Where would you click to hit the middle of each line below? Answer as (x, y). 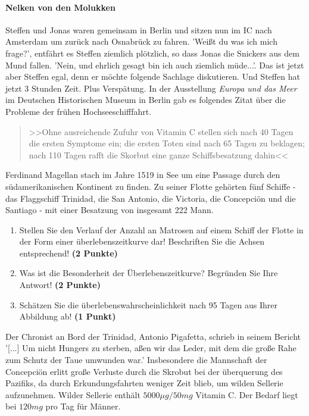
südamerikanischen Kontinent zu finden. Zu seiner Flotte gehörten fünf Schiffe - (151, 186)
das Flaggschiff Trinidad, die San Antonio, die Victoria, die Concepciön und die (151, 198)
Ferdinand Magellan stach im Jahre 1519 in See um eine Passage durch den (143, 175)
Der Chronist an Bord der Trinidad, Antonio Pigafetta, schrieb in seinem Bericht (153, 336)
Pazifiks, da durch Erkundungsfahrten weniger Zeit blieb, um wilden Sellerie (144, 383)
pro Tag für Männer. (83, 406)
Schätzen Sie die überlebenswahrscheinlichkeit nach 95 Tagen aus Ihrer (149, 304)
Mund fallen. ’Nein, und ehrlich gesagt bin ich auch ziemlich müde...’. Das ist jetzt (155, 65)
